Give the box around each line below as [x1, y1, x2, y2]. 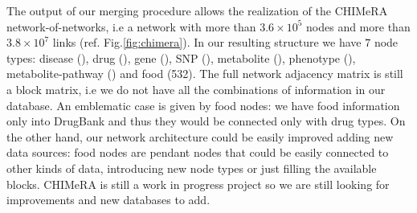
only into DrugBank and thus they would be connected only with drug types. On [6, 113, 406, 129]
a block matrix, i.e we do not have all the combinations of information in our [6, 80, 386, 97]
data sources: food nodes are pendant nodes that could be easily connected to [6, 144, 389, 161]
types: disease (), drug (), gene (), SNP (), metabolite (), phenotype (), [6, 49, 356, 66]
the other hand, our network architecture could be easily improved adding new [6, 128, 394, 145]
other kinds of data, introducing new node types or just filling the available [6, 159, 377, 176]
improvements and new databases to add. [6, 191, 211, 208]
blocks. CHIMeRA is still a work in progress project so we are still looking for [6, 175, 390, 192]
